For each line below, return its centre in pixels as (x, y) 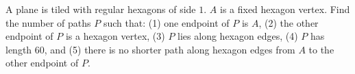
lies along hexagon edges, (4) (238, 36)
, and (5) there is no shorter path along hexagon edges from (170, 49)
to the (321, 49)
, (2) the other (289, 22)
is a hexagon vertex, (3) (115, 36)
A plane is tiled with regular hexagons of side (101, 9)
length (19, 49)
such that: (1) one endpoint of (166, 22)
